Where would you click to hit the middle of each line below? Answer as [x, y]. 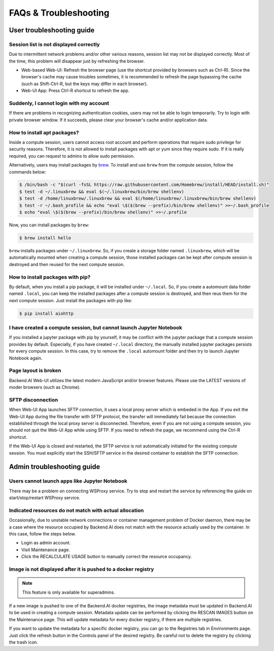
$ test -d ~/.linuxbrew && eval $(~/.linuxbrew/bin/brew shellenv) [102, 192]
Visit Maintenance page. [46, 550]
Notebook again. [26, 358]
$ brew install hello [45, 238]
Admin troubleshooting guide [54, 467]
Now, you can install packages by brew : [49, 225]
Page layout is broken [35, 371]
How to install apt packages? [44, 132]
